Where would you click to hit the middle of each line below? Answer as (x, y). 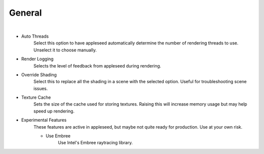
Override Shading (39, 75)
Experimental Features (44, 120)
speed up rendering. (54, 111)
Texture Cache (36, 97)
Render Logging (37, 59)
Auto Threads (35, 36)
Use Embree (58, 136)
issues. (41, 88)
